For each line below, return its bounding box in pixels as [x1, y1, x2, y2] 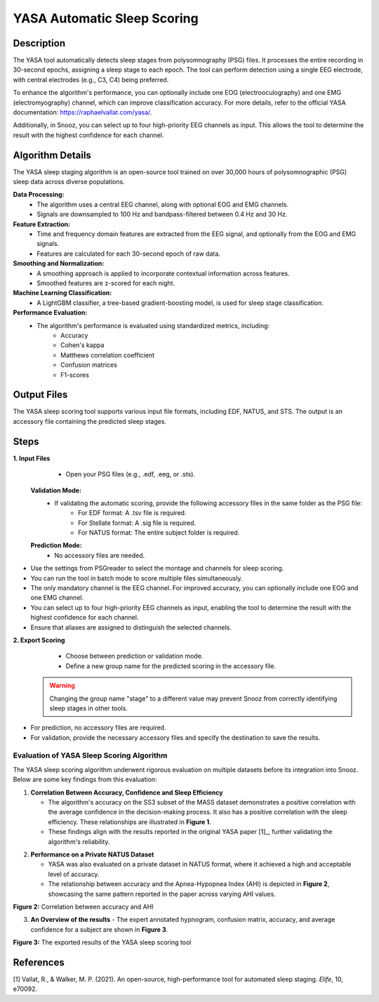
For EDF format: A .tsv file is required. [78, 509, 187, 517]
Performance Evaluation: [13, 308, 88, 317]
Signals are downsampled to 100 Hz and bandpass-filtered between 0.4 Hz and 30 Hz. [36, 210, 288, 219]
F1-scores [60, 370, 89, 379]
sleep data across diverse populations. [13, 178, 126, 186]
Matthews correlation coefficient [60, 351, 154, 359]
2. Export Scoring [13, 636, 65, 644]
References [13, 956, 65, 968]
